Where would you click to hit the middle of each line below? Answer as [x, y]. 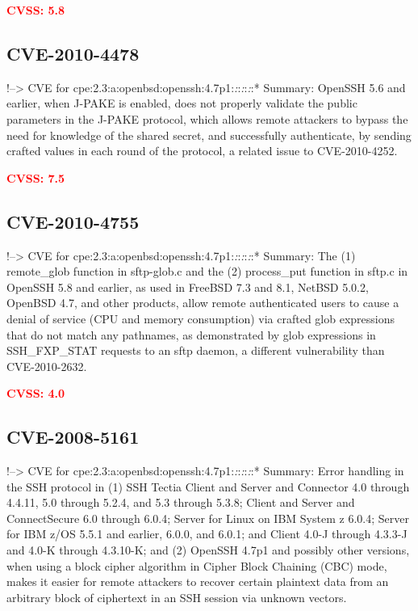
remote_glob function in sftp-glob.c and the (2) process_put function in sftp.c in [207, 271]
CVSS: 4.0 [36, 393]
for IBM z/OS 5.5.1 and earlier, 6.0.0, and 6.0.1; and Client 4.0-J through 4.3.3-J [207, 534]
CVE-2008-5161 [73, 437]
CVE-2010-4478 [73, 53]
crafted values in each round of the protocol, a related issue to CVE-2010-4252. [202, 151]
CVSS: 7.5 [36, 177]
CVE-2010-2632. [47, 366]
